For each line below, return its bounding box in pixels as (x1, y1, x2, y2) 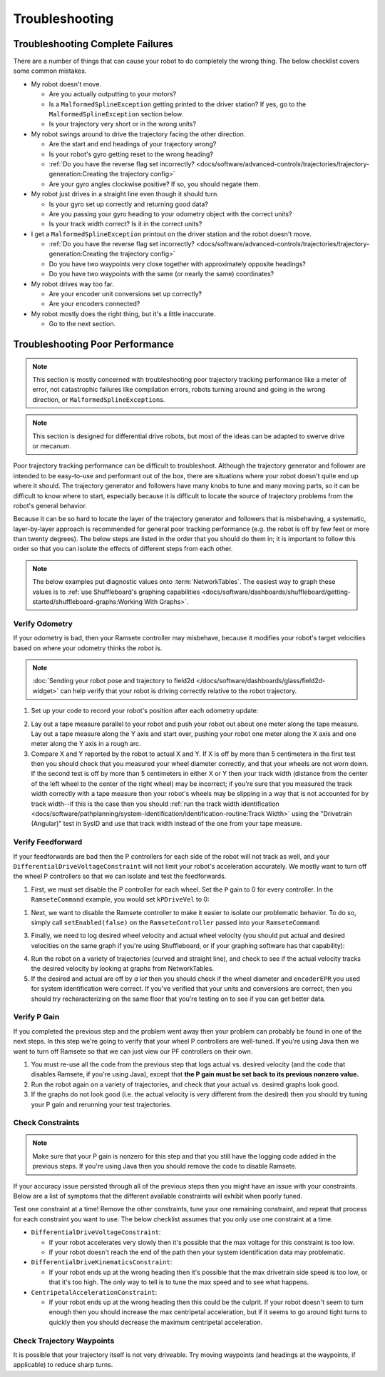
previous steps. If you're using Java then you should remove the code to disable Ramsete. (32, 1162, 297, 1171)
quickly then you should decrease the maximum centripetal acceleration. (48, 1318, 263, 1326)
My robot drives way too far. (31, 279, 114, 288)
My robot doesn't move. (31, 79, 102, 89)
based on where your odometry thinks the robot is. (13, 643, 163, 652)
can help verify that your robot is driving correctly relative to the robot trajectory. (60, 686, 297, 695)
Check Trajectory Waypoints (13, 1336, 115, 1346)
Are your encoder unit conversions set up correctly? (48, 290, 202, 298)
